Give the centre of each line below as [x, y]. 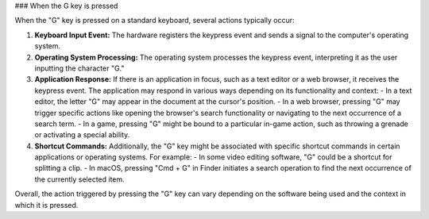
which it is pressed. [46, 205]
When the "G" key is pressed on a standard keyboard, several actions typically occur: [155, 21]
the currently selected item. [79, 179]
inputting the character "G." [79, 68]
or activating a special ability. [82, 135]
